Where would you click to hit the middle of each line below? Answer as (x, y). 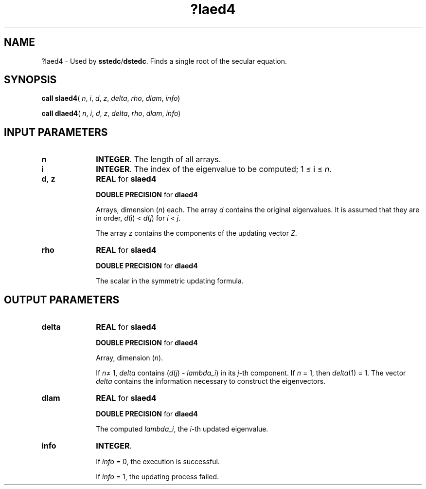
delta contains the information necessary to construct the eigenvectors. (211, 381)
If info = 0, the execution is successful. (158, 462)
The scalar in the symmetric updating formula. (170, 281)
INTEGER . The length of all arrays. (159, 160)
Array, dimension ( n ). (130, 358)
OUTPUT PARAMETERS (62, 300)
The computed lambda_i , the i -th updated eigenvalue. (182, 429)
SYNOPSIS (30, 80)
